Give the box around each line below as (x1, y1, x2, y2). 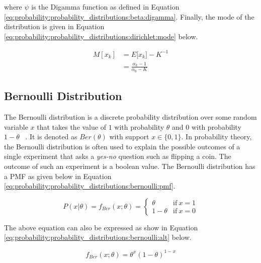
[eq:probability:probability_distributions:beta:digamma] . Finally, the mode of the (4, 11, 254, 22)
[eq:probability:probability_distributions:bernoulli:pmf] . (4, 181, 176, 191)
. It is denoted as (25, 131, 77, 142)
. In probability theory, (181, 131, 252, 142)
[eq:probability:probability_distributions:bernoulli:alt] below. (4, 232, 192, 242)
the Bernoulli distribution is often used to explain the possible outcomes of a (4, 141, 240, 151)
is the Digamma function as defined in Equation (31, 2, 180, 12)
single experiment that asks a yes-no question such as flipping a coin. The (4, 151, 231, 161)
